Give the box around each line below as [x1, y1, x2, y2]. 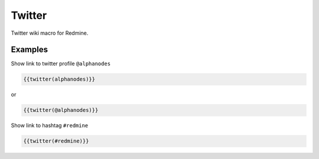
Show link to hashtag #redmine [11, 122, 89, 129]
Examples [11, 45, 48, 55]
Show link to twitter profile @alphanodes [11, 60, 111, 67]
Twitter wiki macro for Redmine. [11, 29, 89, 37]
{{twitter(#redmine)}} [23, 138, 89, 144]
